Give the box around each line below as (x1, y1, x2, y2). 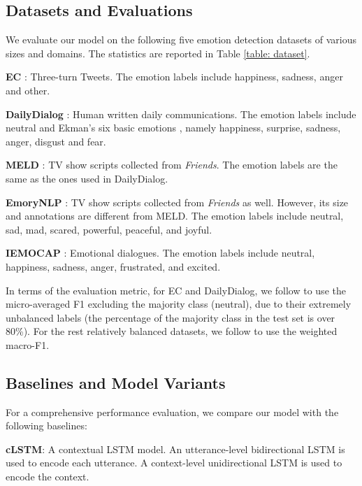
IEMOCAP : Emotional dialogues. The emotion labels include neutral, (6, 245, 315, 260)
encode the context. (6, 469, 89, 484)
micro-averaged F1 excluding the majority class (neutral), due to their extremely (6, 296, 352, 311)
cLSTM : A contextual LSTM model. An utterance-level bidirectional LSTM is (6, 441, 345, 456)
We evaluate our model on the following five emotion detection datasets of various (6, 32, 356, 47)
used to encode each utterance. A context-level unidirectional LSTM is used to (6, 455, 342, 470)
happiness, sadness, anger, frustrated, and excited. (6, 259, 221, 273)
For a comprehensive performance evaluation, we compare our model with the (6, 404, 339, 419)
